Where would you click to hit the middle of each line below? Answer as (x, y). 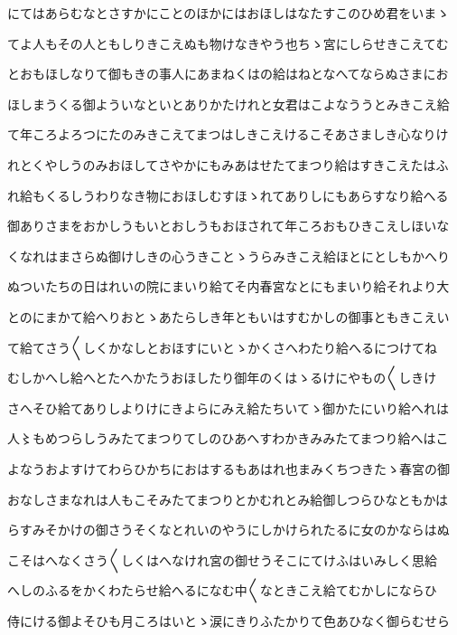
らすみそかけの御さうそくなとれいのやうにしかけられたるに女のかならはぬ (228, 530)
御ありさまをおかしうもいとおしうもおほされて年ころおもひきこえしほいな (228, 226)
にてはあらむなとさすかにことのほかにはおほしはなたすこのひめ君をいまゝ (228, 13)
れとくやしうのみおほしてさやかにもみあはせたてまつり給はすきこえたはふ (228, 164)
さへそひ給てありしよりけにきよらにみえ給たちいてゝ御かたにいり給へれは (228, 408)
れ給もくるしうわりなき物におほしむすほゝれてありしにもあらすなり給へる (228, 195)
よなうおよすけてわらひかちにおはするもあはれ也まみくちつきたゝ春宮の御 (228, 468)
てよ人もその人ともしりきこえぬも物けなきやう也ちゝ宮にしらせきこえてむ (228, 43)
